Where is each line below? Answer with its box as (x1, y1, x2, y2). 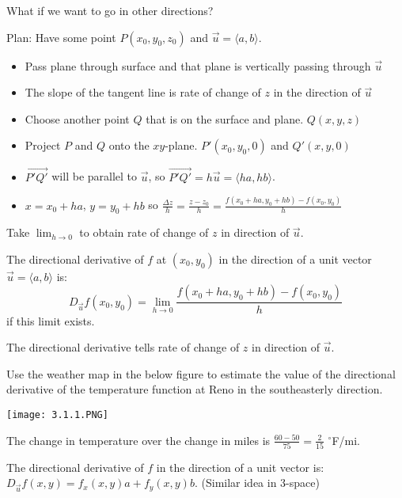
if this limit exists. (6, 312, 95, 329)
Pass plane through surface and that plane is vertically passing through (25, 57, 371, 74)
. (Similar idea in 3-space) (194, 474, 320, 491)
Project (25, 137, 61, 154)
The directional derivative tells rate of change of (6, 339, 240, 355)
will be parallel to (51, 168, 138, 184)
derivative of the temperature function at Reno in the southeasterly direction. (6, 381, 383, 397)
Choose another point (25, 110, 130, 127)
